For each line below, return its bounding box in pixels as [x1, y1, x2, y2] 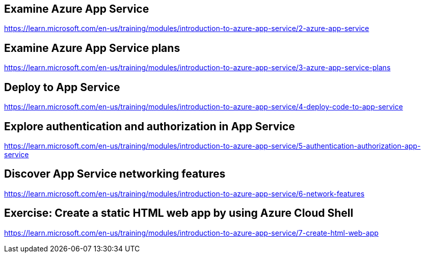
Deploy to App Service [4, 80, 120, 94]
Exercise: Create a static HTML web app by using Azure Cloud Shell [4, 207, 354, 220]
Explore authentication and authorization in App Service [4, 120, 295, 133]
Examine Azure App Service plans [4, 41, 180, 54]
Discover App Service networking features [4, 167, 226, 181]
